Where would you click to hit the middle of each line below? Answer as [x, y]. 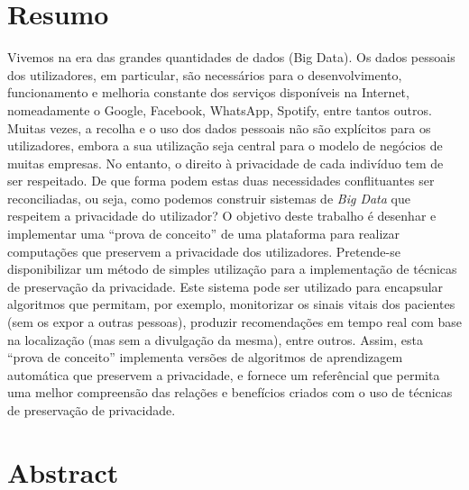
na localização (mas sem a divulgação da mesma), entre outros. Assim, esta [215, 339]
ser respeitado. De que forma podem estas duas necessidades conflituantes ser [221, 181]
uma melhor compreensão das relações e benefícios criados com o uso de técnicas [230, 392]
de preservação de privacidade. [92, 410]
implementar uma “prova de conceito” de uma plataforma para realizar [203, 234]
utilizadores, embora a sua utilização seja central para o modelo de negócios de [225, 145]
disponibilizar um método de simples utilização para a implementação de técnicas [232, 269]
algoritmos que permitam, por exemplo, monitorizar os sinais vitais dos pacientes [231, 304]
